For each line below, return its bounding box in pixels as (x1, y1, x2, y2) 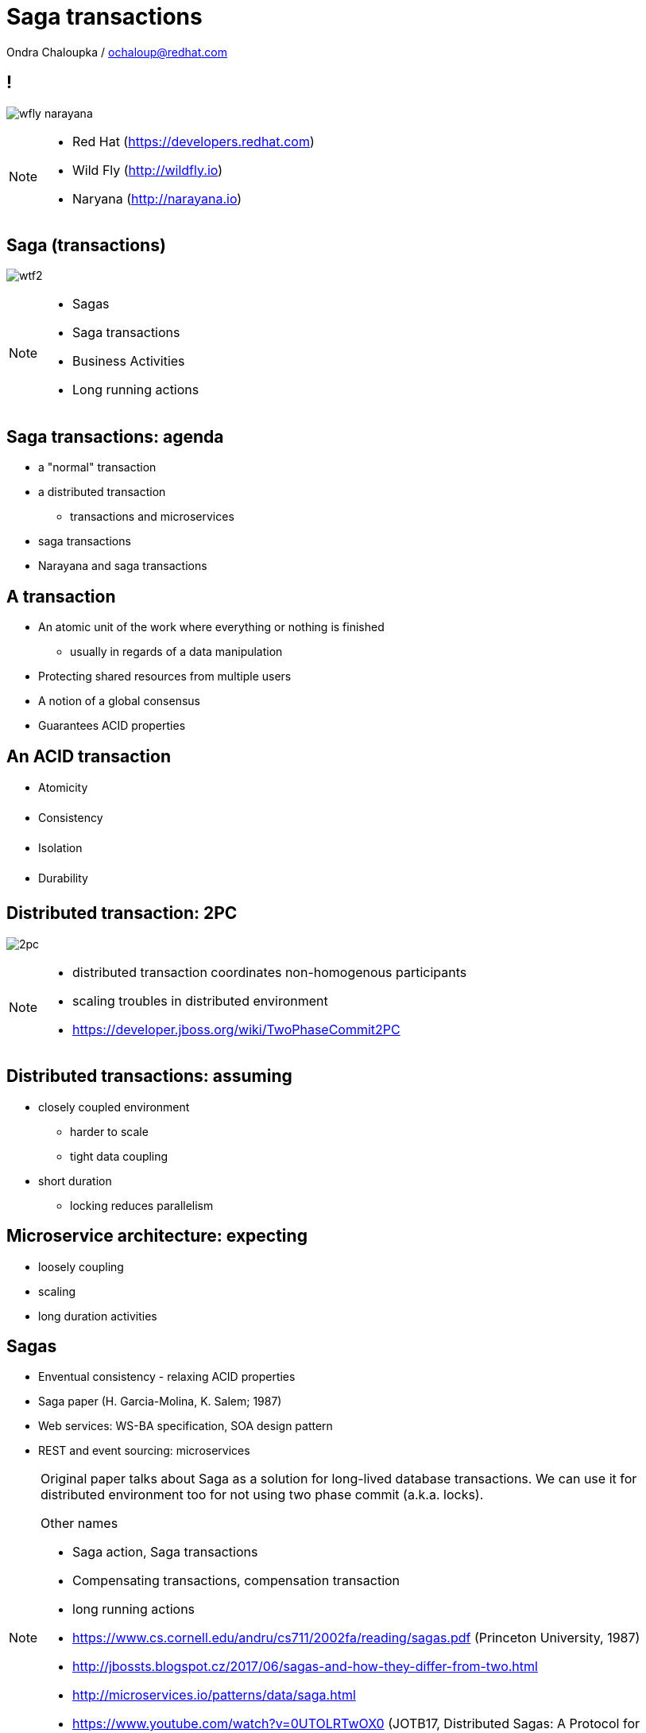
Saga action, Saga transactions (72, 1544, 258, 1560)
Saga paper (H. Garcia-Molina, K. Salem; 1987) (38, 1394, 282, 1409)
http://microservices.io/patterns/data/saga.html (72, 1687, 356, 1704)
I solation (38, 840, 83, 855)
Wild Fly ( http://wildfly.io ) (72, 161, 223, 178)
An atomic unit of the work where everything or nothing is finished (38, 620, 385, 634)
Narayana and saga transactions (38, 559, 207, 573)
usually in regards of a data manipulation (70, 645, 283, 659)
